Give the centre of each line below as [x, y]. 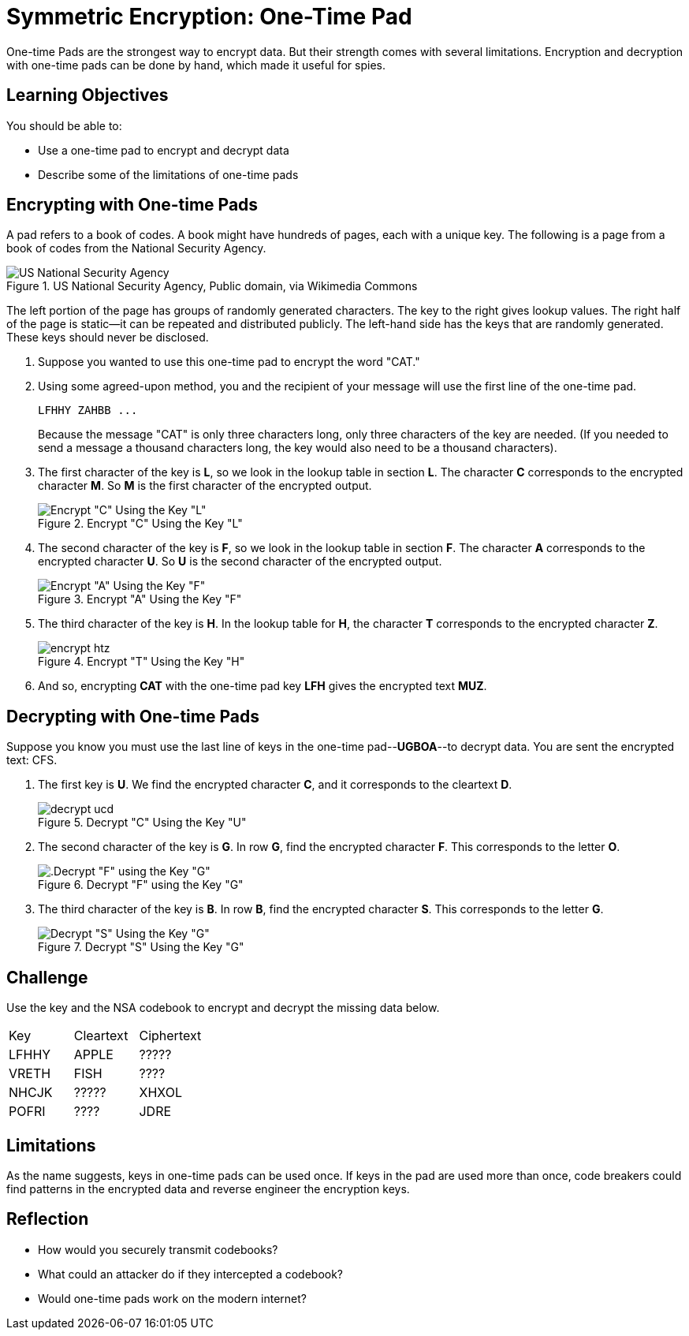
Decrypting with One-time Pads [133, 716]
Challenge [47, 977]
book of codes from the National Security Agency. [136, 248]
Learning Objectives [88, 95]
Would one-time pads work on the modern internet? [173, 1298]
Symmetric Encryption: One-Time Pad [209, 17]
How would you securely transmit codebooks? [158, 1249]
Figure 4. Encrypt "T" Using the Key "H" [142, 662]
